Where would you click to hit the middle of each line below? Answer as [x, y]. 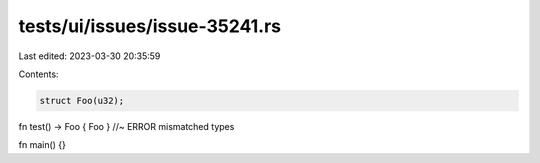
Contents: [38, 74]
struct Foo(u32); [82, 100]
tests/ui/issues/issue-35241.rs [150, 26]
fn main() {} [42, 145]
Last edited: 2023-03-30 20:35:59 [89, 56]
